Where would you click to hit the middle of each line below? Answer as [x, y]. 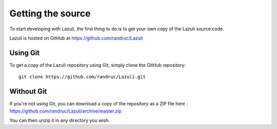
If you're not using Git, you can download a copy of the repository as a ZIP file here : [99, 104]
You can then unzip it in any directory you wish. [60, 120]
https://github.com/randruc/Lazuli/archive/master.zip [65, 111]
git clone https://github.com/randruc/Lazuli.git [82, 77]
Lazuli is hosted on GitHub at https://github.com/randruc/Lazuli [76, 38]
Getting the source [50, 13]
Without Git [28, 92]
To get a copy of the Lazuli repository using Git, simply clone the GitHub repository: [97, 65]
